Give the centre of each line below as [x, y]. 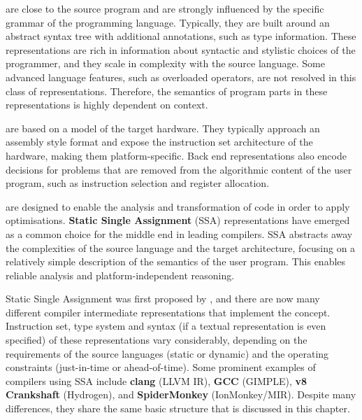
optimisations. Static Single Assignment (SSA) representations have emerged [178, 220]
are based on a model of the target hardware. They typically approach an [163, 128]
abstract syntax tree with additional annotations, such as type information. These [181, 36]
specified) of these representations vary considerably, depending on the [157, 340]
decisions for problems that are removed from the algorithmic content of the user [179, 169]
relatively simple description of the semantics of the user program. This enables [176, 261]
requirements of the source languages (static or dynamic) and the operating [167, 353]
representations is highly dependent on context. [107, 105]
